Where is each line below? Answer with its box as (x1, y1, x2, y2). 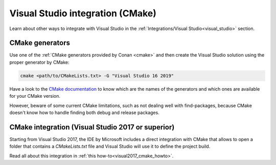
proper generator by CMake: (9, 59, 70, 65)
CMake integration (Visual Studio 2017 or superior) (9, 123, 175, 131)
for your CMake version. (9, 93, 61, 99)
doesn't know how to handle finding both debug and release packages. (9, 109, 159, 116)
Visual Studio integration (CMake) (9, 8, 157, 19)
